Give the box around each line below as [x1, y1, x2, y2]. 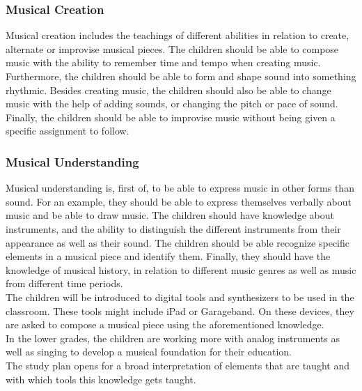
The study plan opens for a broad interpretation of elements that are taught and [6, 358, 349, 372]
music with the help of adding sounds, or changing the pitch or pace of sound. [6, 96, 338, 111]
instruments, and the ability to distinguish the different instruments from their [6, 221, 341, 236]
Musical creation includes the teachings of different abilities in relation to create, [6, 28, 349, 43]
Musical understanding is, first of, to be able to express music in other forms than [6, 181, 354, 195]
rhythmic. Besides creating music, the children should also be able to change [6, 82, 331, 97]
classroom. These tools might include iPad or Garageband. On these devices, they [6, 303, 354, 318]
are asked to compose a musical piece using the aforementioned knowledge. [6, 317, 324, 332]
